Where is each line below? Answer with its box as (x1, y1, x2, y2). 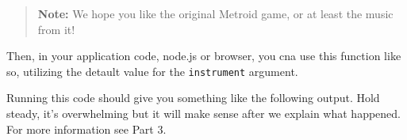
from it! (37, 21, 75, 37)
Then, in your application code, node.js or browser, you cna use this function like (6, 47, 401, 64)
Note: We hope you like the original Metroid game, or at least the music (37, 6, 394, 21)
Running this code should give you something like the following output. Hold (6, 89, 380, 106)
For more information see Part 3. (6, 120, 167, 137)
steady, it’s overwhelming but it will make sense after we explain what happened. (6, 105, 401, 122)
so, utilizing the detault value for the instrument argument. (6, 62, 298, 79)
